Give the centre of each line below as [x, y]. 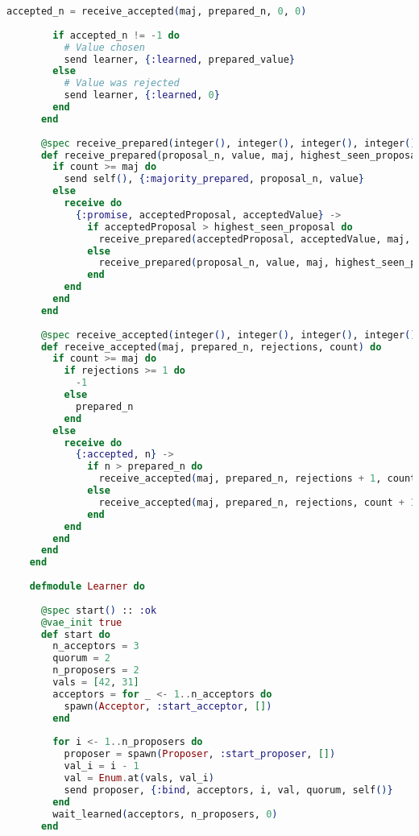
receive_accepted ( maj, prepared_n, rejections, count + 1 [257, 502]
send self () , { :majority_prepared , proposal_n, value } [214, 179]
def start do [75, 634]
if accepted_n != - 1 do [116, 35]
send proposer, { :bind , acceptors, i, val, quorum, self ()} [228, 790]
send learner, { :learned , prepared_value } [179, 59]
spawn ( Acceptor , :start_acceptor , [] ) [168, 706]
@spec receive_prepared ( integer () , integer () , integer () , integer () [228, 143]
